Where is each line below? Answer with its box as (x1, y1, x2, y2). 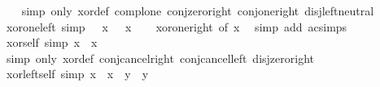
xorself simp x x (6, 34, 98, 51)
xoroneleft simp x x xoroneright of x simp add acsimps (6, 18, 347, 35)
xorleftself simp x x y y (6, 65, 149, 82)
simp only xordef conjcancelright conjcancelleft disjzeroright (6, 49, 314, 66)
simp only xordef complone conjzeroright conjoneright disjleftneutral (21, 2, 374, 19)
